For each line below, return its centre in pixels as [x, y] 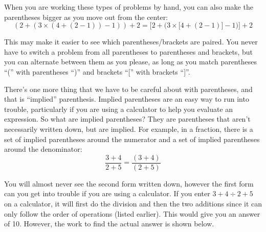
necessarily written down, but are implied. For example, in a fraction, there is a [129, 129]
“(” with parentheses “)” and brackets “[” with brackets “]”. [97, 71]
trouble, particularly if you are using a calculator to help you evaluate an [119, 109]
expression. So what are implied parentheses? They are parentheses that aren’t [127, 119]
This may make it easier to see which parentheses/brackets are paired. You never [131, 42]
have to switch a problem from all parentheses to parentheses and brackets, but [128, 51]
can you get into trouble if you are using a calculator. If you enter [107, 193]
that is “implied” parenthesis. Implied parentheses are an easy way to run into [127, 99]
